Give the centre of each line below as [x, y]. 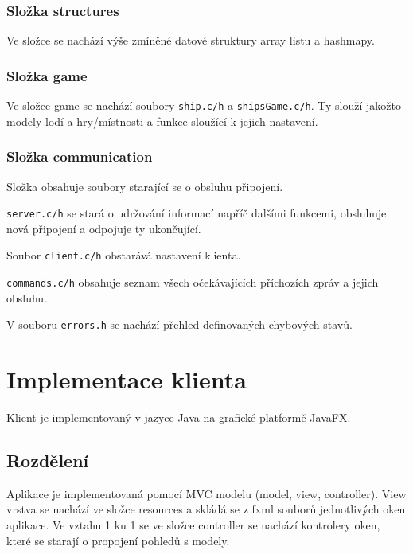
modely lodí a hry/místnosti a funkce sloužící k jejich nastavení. [162, 121]
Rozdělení [48, 460]
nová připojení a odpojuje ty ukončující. [104, 228]
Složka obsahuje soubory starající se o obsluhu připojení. [145, 186]
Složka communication [80, 156]
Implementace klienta [127, 379]
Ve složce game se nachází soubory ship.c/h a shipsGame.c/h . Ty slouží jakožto [204, 105]
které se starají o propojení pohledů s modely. [118, 540]
